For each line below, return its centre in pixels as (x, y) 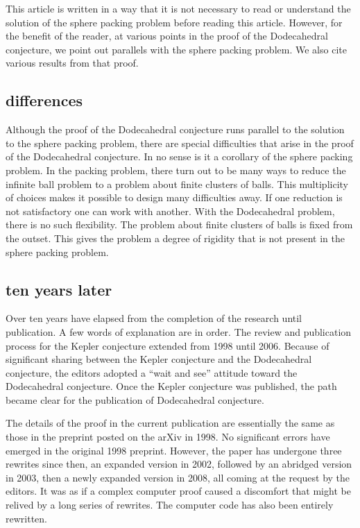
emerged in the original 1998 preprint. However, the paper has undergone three (174, 450)
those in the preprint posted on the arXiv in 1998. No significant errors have (168, 437)
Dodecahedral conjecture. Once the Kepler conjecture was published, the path (171, 386)
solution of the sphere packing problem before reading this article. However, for (174, 22)
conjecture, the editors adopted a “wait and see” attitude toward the (152, 372)
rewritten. (26, 518)
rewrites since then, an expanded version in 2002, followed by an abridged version (179, 464)
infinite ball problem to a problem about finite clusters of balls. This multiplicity (177, 184)
